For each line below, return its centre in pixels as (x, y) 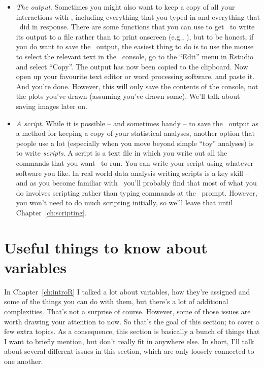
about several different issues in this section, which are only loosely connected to (129, 351)
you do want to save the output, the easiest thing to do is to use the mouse (135, 46)
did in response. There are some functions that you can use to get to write (137, 27)
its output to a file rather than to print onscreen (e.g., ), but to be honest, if (135, 36)
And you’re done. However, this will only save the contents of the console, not (137, 86)
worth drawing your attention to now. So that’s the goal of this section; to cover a (132, 321)
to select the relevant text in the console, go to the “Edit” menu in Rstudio (135, 56)
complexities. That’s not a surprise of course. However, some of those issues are (127, 311)
